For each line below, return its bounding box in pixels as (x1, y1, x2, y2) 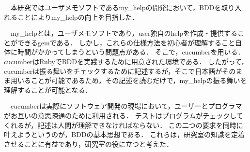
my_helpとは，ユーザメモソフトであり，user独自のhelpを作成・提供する (10, 28, 238, 38)
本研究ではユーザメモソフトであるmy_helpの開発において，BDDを (10, 2, 221, 12)
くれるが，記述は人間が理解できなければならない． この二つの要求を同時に (4, 120, 243, 130)
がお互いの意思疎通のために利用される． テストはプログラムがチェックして (4, 110, 243, 120)
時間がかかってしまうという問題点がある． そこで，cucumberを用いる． (17, 47, 245, 57)
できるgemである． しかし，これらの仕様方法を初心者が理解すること (17, 37, 235, 47)
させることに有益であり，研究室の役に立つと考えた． (4, 138, 173, 149)
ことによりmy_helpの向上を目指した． (17, 12, 139, 22)
